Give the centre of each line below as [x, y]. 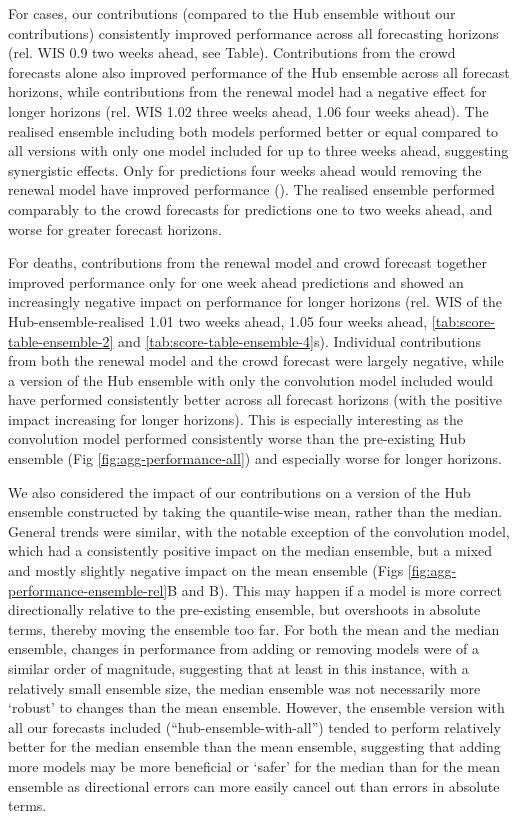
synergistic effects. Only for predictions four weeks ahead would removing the [245, 169]
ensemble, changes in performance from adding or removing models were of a [243, 648]
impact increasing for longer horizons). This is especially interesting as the [235, 418]
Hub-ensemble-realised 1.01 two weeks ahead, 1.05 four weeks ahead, [218, 320]
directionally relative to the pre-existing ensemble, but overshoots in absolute [244, 609]
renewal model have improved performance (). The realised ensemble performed [251, 189]
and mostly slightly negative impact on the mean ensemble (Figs [206, 570]
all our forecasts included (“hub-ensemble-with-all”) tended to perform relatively [254, 726]
